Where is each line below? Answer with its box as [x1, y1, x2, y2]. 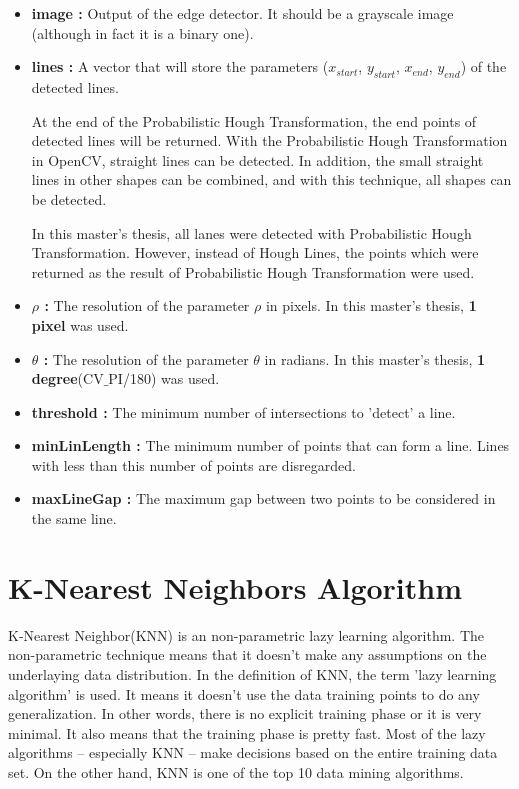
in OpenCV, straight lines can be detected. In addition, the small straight [31, 149, 484, 170]
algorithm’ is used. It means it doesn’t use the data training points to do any [8, 683, 480, 704]
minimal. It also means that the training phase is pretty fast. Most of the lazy [8, 722, 486, 743]
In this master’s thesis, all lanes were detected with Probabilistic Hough [31, 222, 472, 243]
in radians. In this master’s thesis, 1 [264, 348, 486, 369]
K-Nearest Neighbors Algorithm [8, 566, 463, 607]
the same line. [31, 508, 117, 529]
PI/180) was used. [108, 368, 220, 389]
